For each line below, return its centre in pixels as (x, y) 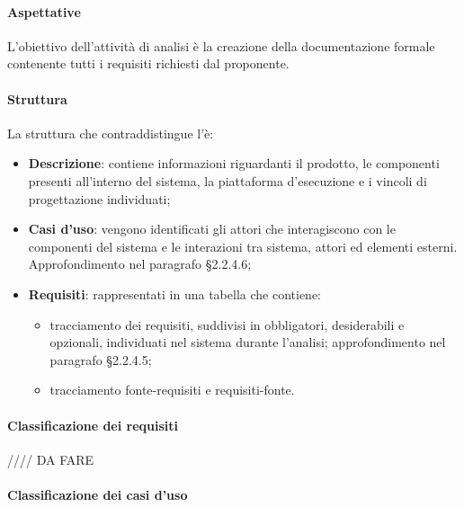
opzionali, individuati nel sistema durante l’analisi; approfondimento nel (248, 342)
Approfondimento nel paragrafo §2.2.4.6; (140, 264)
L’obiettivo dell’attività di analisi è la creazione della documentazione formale (221, 45)
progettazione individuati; (99, 198)
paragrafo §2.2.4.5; (101, 359)
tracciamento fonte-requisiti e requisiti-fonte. (172, 390)
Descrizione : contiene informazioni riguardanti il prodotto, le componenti (234, 163)
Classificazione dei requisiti (93, 425)
